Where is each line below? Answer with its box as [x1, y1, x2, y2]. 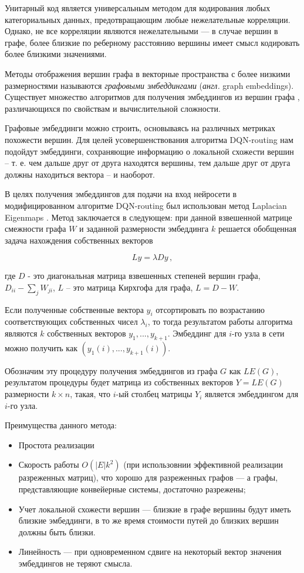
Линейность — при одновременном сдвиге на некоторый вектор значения [18, 545, 282, 558]
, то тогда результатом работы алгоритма [147, 315, 293, 328]
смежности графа [5, 222, 66, 235]
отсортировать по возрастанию [156, 303, 265, 315]
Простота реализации [18, 438, 94, 451]
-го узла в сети [231, 327, 285, 339]
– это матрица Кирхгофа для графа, [66, 281, 193, 293]
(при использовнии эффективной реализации [123, 458, 283, 471]
